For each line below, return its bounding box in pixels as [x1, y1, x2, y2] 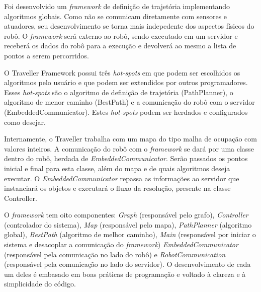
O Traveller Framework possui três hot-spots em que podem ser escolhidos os [4, 67, 240, 78]
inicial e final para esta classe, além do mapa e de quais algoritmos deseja [4, 163, 230, 173]
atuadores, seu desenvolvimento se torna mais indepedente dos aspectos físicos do [4, 21, 254, 31]
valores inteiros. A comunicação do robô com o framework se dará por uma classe [4, 143, 254, 154]
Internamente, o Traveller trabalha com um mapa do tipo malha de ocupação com [4, 133, 257, 144]
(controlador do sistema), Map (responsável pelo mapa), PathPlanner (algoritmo [4, 219, 252, 230]
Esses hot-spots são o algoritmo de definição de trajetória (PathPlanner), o [4, 87, 233, 97]
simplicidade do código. [4, 278, 76, 289]
